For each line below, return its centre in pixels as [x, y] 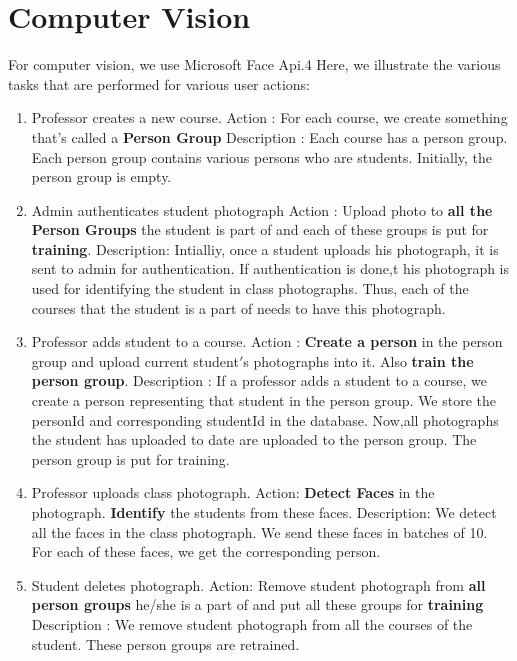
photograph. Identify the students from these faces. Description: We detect [264, 512]
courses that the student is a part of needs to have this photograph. [238, 307]
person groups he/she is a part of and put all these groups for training [257, 604]
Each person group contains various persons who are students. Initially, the [262, 156]
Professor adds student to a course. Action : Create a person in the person [267, 341]
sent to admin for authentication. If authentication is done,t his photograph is [270, 268]
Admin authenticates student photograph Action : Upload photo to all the [262, 209]
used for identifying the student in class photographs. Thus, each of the [250, 288]
